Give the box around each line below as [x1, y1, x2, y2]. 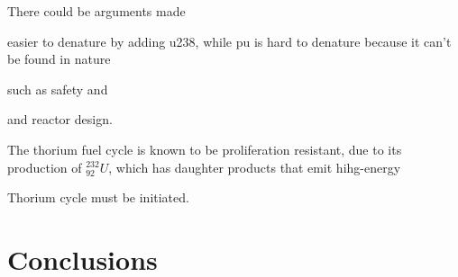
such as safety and [7, 79, 108, 98]
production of [7, 157, 82, 176]
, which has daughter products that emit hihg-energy [108, 157, 401, 176]
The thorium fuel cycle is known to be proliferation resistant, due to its [7, 139, 402, 158]
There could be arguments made [7, 2, 186, 20]
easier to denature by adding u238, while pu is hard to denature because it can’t [7, 31, 452, 50]
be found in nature [7, 49, 111, 68]
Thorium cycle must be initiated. [7, 188, 189, 207]
